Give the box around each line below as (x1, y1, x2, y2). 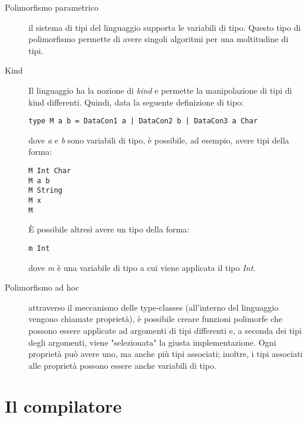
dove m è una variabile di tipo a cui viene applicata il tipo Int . (28, 261, 255, 273)
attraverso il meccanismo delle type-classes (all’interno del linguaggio (28, 301, 279, 313)
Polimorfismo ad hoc (5, 281, 79, 294)
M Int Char (28, 167, 71, 175)
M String (28, 186, 63, 195)
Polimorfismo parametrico (5, 1, 98, 13)
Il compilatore (5, 394, 122, 418)
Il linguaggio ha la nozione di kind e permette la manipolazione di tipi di (28, 84, 292, 96)
